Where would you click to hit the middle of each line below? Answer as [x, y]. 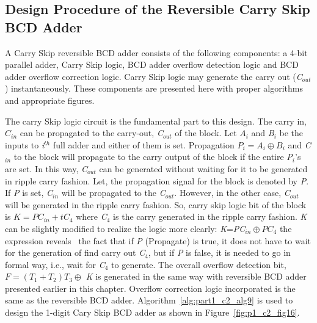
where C [91, 216]
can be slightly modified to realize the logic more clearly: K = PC [125, 228]
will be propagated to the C [113, 193]
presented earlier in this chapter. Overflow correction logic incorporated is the [150, 288]
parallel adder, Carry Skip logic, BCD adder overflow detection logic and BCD [152, 64]
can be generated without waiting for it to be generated [203, 168]
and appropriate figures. [50, 100]
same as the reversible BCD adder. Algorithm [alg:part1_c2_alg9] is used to [149, 300]
